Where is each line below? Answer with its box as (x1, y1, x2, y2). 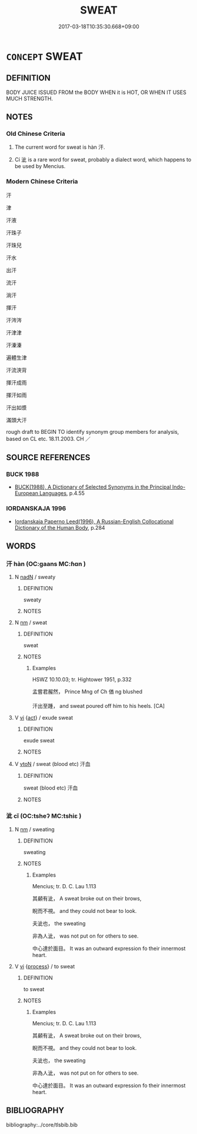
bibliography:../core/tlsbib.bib (6, 1121, 78, 1128)
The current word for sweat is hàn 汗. (14, 143, 105, 150)
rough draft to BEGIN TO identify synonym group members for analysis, (6, 428, 179, 435)
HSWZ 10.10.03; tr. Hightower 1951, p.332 (32, 676, 132, 683)
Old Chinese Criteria (6, 130, 66, 138)
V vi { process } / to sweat (14, 962, 75, 970)
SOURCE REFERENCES (6, 453, 91, 463)
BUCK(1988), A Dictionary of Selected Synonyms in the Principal (14, 483, 172, 491)
